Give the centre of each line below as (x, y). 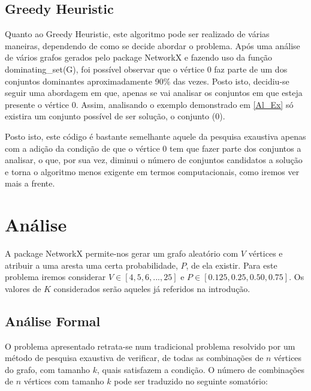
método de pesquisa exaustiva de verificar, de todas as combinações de (134, 358)
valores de (23, 288)
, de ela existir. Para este (232, 265)
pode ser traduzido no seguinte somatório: (191, 381)
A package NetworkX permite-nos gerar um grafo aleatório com (122, 253)
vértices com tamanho (64, 381)
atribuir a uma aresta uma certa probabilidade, (91, 265)
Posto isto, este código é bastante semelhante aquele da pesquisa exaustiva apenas (155, 136)
